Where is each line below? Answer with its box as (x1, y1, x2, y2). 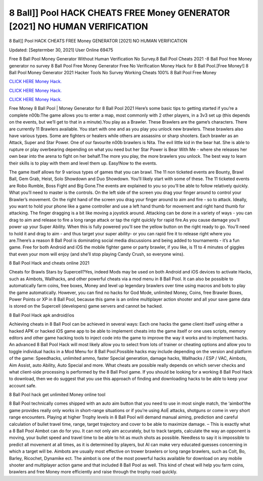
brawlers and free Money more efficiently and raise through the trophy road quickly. (9, 469, 178, 475)
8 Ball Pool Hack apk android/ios (9, 312, 75, 318)
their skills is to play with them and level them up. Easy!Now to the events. (9, 160, 158, 166)
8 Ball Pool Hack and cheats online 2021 (9, 260, 90, 266)
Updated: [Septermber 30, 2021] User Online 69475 (9, 47, 113, 53)
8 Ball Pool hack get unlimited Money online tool (9, 392, 106, 397)
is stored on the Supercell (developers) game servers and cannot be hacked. (9, 303, 163, 309)
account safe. (9, 382, 37, 388)
